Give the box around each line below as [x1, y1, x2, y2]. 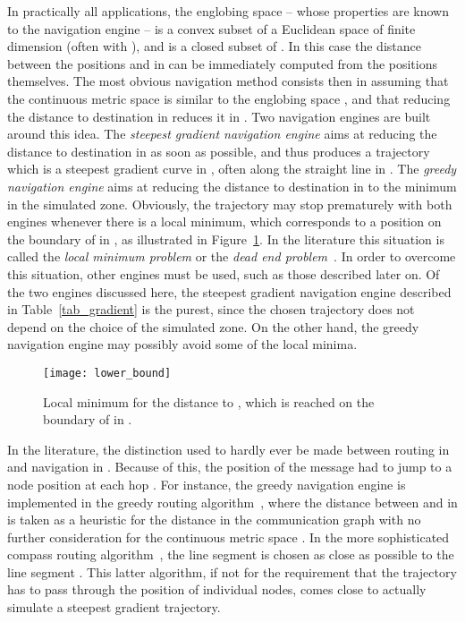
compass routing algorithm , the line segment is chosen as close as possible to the [7, 545, 454, 564]
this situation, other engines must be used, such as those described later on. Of [7, 264, 440, 283]
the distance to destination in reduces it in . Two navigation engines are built [7, 107, 431, 125]
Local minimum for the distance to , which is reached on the [43, 392, 375, 411]
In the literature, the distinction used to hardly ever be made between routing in [7, 439, 450, 458]
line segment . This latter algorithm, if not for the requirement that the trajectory [7, 562, 457, 581]
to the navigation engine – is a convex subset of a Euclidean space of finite [7, 19, 416, 38]
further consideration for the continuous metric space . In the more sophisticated [7, 527, 450, 546]
